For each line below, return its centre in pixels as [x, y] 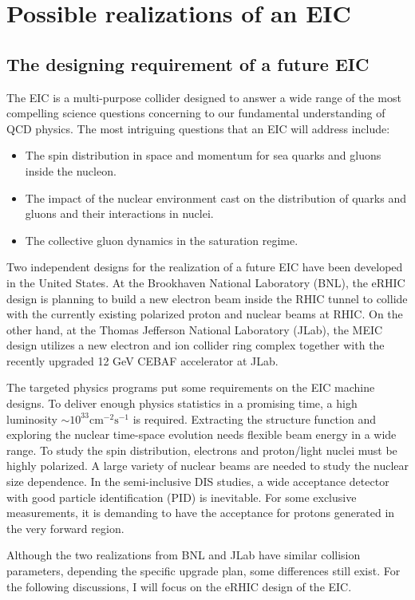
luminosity [32, 418]
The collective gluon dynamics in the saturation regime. [162, 240]
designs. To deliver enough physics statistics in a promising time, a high [182, 403]
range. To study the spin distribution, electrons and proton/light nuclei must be [202, 450]
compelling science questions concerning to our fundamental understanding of [196, 113]
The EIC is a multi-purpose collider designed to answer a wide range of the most [204, 97]
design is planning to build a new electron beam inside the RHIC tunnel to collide [207, 298]
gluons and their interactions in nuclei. [119, 213]
